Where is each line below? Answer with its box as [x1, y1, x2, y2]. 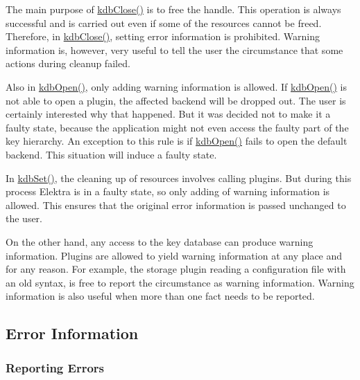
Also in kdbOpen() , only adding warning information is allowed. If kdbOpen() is [6, 79, 347, 93]
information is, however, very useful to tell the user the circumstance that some [6, 42, 343, 57]
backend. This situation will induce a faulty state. [6, 147, 217, 161]
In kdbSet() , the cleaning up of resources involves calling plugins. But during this [6, 170, 352, 185]
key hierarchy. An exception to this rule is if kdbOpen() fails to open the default [6, 134, 348, 148]
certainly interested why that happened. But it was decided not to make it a [6, 107, 331, 121]
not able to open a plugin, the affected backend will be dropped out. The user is [6, 93, 346, 107]
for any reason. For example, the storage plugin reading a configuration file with [6, 262, 346, 276]
